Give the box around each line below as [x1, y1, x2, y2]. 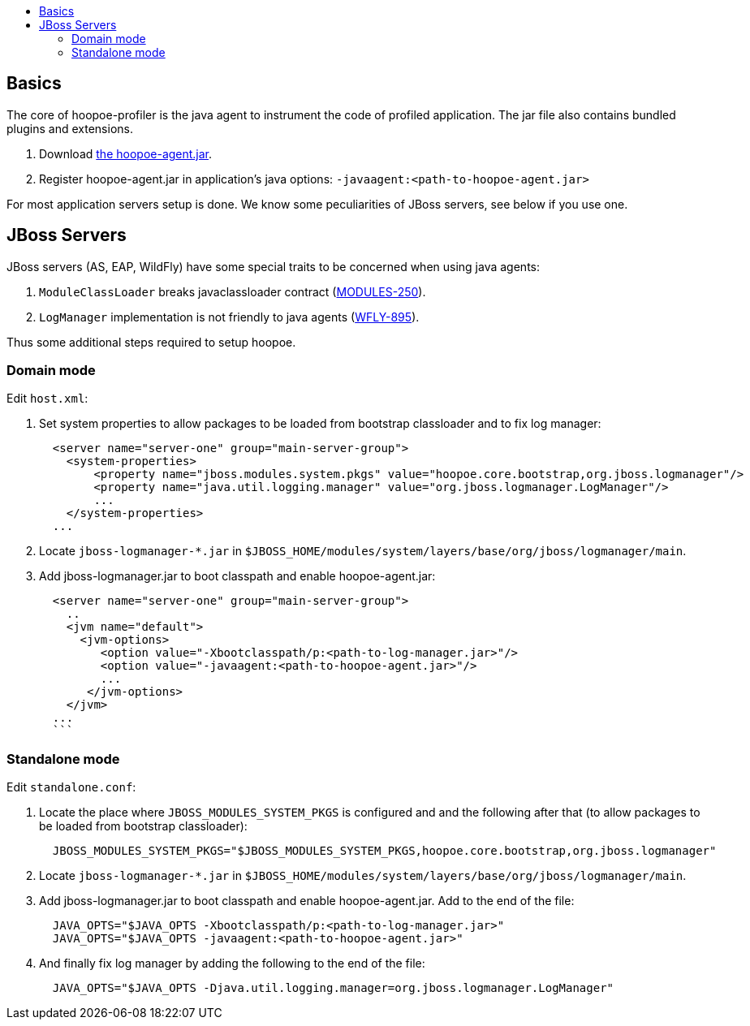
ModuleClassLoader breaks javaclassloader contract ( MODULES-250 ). [39, 284, 426, 299]
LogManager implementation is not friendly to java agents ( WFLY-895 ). [39, 309, 420, 324]
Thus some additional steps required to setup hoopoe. [6, 334, 296, 349]
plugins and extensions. [6, 121, 133, 136]
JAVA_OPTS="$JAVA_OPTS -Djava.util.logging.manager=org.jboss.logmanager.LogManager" [52, 981, 614, 995]
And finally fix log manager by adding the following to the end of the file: [39, 956, 425, 971]
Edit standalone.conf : [6, 780, 136, 795]
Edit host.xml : [6, 391, 88, 406]
